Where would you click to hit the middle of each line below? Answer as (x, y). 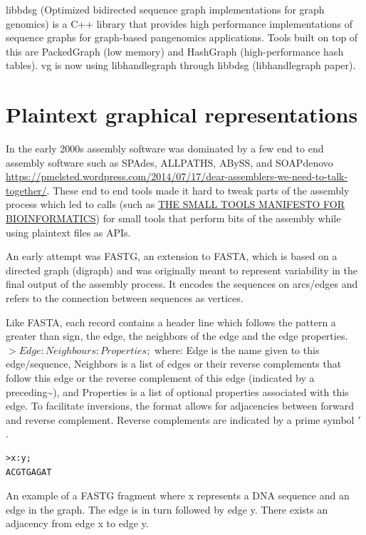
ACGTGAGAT (29, 472)
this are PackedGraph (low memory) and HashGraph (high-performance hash (175, 51)
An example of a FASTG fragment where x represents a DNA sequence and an (178, 495)
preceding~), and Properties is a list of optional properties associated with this (177, 391)
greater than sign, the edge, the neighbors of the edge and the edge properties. (177, 336)
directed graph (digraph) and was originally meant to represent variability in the (182, 270)
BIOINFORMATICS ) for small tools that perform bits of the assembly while (173, 218)
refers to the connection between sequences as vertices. (125, 298)
